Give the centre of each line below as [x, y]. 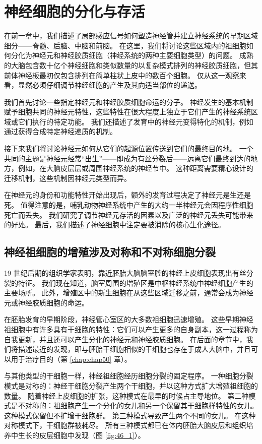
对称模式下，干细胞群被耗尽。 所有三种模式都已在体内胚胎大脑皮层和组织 [125, 425]
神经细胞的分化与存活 [75, 11]
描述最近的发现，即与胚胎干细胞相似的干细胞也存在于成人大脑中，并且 [134, 349]
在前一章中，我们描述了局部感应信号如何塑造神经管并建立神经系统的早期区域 [131, 36]
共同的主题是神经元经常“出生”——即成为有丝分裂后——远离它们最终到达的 [127, 158]
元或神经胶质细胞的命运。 [46, 302]
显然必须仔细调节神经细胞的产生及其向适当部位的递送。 [110, 85]
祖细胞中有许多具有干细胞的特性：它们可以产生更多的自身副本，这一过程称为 [131, 329]
